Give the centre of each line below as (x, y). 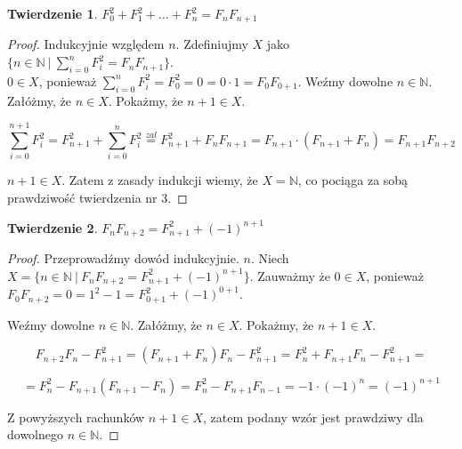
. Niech (270, 258)
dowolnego (35, 434)
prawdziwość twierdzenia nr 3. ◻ (97, 197)
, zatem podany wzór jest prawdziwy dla (313, 417)
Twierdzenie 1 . (53, 13)
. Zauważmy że (290, 275)
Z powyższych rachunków (76, 417)
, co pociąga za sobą (353, 180)
